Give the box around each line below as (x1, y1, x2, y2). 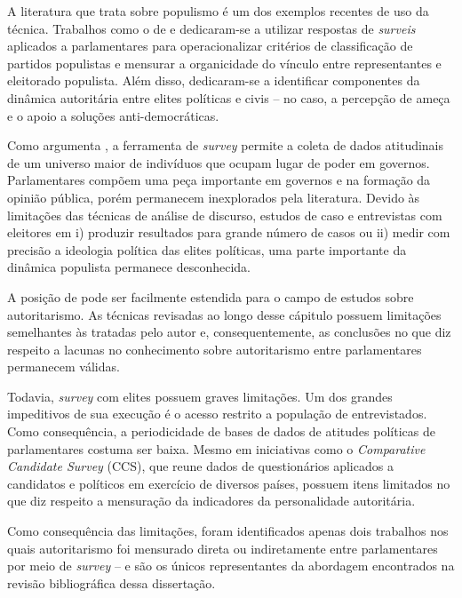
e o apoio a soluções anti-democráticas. (7, 106, 219, 124)
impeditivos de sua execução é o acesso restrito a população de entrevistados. (7, 404, 427, 423)
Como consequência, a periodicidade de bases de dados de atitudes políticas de (7, 422, 435, 441)
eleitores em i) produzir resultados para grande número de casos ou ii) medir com (7, 223, 450, 242)
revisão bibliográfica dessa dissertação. (7, 573, 216, 592)
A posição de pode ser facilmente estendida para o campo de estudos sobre (7, 287, 414, 306)
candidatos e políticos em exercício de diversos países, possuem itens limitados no (7, 474, 450, 492)
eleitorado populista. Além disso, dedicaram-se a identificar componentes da (7, 71, 420, 90)
